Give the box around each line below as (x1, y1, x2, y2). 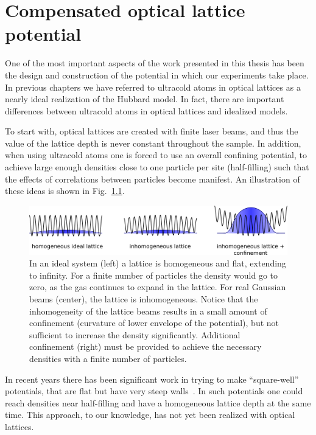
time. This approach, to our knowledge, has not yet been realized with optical (5, 408, 295, 421)
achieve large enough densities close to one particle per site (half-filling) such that (5, 161, 309, 173)
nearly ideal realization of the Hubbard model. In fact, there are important (5, 92, 284, 105)
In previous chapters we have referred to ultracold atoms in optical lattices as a (5, 80, 301, 93)
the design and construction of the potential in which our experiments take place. (5, 68, 309, 81)
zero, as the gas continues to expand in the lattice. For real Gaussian (29, 280, 286, 293)
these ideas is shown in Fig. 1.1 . (5, 184, 125, 197)
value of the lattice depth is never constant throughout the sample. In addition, (5, 136, 301, 149)
